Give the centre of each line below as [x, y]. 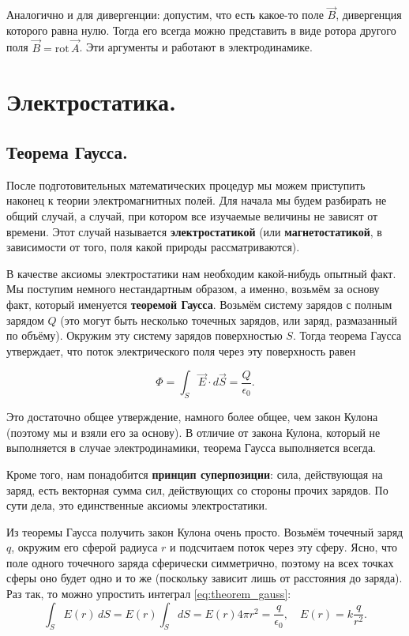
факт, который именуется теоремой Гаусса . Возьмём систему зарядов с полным [199, 304]
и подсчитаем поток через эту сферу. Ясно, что [283, 547]
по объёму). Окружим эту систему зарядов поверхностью [144, 335]
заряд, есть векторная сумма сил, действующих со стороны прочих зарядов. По [197, 489]
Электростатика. [91, 102]
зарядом [25, 320]
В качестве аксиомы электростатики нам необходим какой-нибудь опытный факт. [201, 273]
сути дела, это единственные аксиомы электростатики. [137, 505]
